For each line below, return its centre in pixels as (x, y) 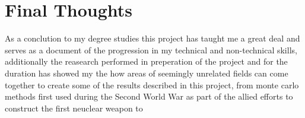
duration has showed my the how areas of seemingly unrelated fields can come (147, 73)
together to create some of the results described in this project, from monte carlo (152, 84)
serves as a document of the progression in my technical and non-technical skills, (151, 50)
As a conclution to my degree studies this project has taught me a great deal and (152, 38)
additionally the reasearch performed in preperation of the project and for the (146, 61)
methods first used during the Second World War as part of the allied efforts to (149, 96)
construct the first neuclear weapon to (74, 108)
